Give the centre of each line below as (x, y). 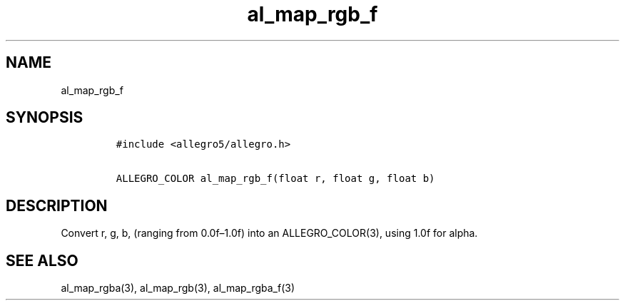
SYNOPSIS (45, 118)
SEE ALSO (42, 260)
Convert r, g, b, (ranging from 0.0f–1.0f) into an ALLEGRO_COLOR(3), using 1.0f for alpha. (269, 233)
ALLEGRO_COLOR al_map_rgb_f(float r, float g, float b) (275, 179)
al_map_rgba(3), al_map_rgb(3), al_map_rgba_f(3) (178, 288)
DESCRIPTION (57, 205)
